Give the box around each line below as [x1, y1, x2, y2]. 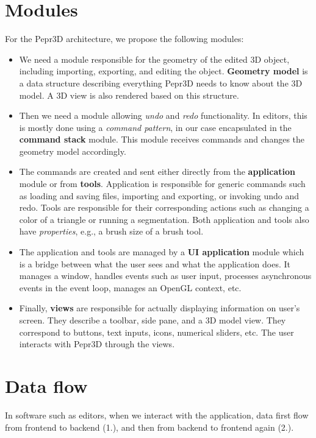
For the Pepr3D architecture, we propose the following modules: [5, 32, 244, 45]
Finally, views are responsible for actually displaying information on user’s [19, 302, 300, 314]
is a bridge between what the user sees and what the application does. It [19, 257, 290, 270]
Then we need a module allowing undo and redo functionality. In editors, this [19, 109, 307, 122]
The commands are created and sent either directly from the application [19, 165, 295, 178]
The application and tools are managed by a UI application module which [19, 245, 304, 258]
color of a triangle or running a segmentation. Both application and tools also [19, 213, 309, 225]
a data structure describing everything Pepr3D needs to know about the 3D [19, 76, 303, 89]
